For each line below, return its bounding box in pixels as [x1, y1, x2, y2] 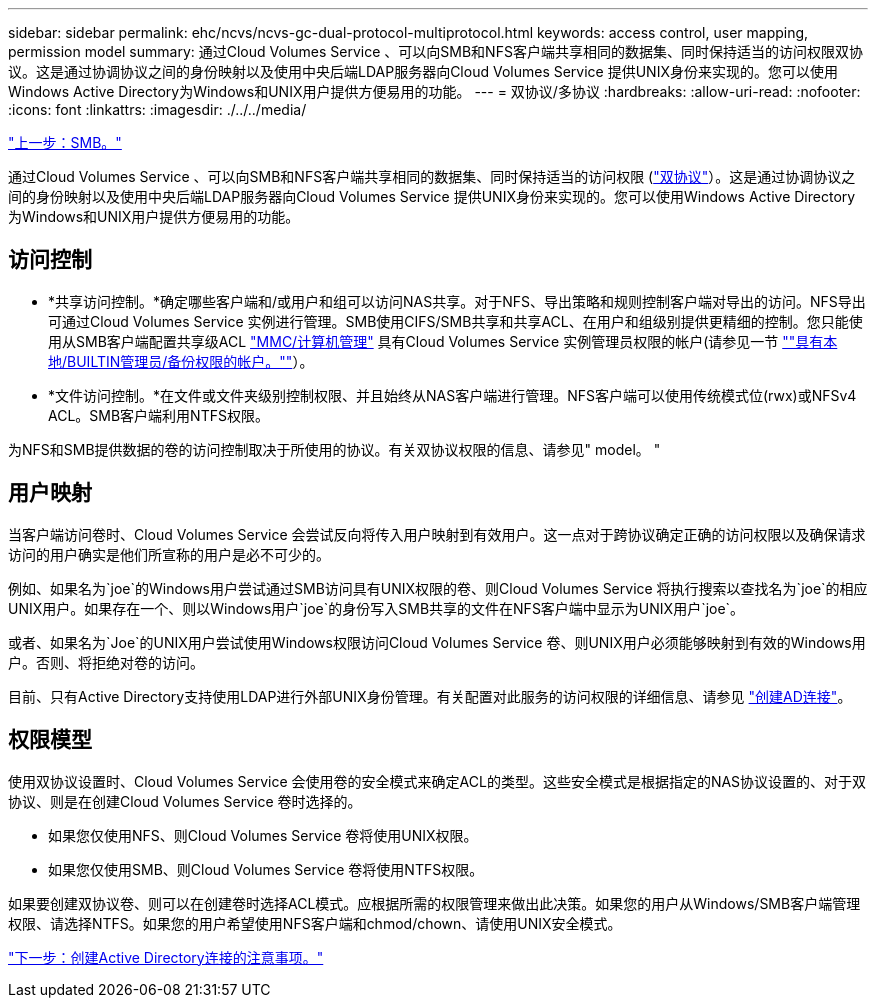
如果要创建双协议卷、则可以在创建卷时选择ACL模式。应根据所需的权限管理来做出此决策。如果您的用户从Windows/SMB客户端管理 [8, 894, 861, 912]
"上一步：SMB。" [8, 134, 122, 151]
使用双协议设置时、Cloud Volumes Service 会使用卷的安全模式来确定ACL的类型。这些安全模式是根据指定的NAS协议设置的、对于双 [8, 772, 867, 790]
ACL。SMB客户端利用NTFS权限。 [48, 406, 269, 424]
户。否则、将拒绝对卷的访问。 [8, 653, 204, 671]
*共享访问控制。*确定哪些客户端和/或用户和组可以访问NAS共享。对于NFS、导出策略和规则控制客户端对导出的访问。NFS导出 [48, 292, 866, 310]
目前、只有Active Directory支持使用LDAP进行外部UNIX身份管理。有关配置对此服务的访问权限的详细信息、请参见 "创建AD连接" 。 [8, 687, 852, 705]
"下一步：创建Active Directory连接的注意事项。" [8, 948, 324, 966]
